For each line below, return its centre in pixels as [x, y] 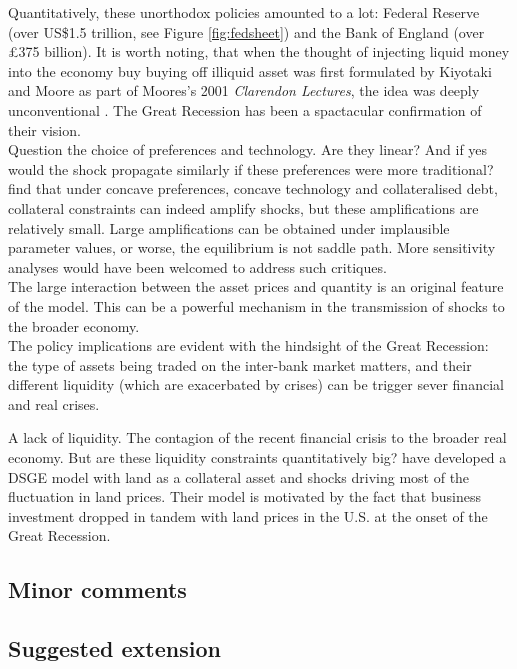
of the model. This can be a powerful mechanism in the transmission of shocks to [256, 305]
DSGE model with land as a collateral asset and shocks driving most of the [239, 476]
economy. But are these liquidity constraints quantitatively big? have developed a [257, 457]
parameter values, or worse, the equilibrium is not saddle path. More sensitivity [252, 247]
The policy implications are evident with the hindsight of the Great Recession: [248, 345]
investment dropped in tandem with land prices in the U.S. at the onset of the [248, 515]
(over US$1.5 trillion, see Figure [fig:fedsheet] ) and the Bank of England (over [246, 31]
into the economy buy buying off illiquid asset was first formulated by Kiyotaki [250, 70]
